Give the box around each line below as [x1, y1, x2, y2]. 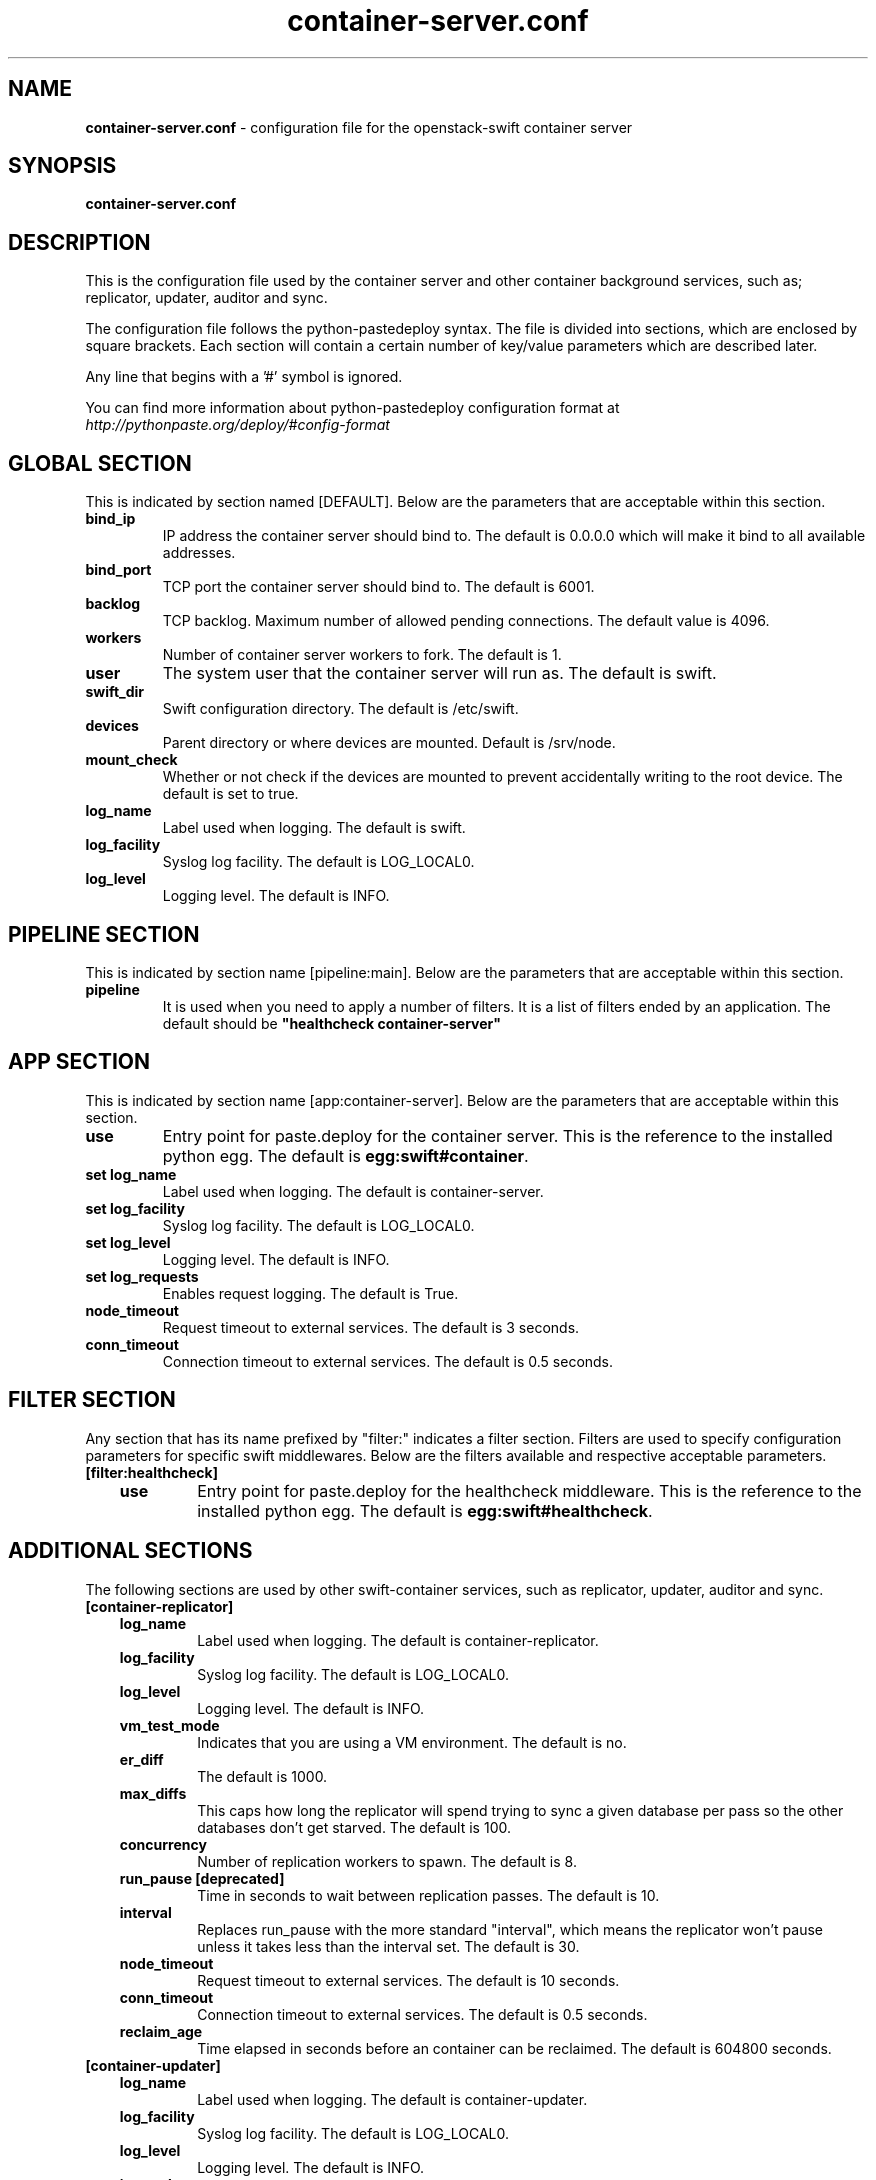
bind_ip [85, 510, 136, 528]
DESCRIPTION [8, 229, 151, 255]
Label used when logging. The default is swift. [162, 819, 466, 837]
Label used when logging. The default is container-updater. [197, 2090, 588, 2108]
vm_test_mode [119, 1716, 220, 1734]
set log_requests [85, 1267, 199, 1285]
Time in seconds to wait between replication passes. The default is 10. [197, 1886, 660, 1904]
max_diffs [119, 1784, 187, 1802]
